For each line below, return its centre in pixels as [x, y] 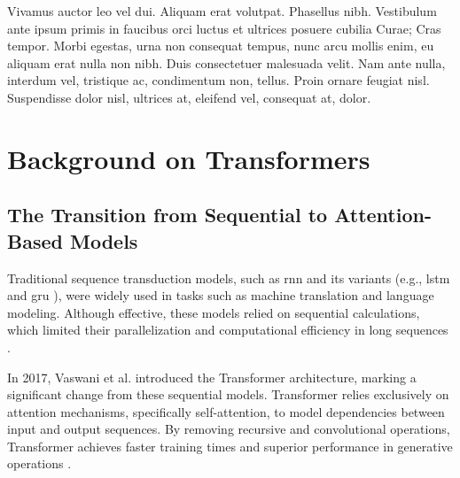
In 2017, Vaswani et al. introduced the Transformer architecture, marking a [212, 377]
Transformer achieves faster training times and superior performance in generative [230, 446]
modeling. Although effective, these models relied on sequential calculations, [214, 312]
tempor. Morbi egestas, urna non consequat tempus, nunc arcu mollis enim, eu [221, 46]
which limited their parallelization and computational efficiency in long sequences [228, 330]
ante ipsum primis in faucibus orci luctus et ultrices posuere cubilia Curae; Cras [224, 28]
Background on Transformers [189, 158]
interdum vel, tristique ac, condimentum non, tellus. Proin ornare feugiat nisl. [218, 80]
